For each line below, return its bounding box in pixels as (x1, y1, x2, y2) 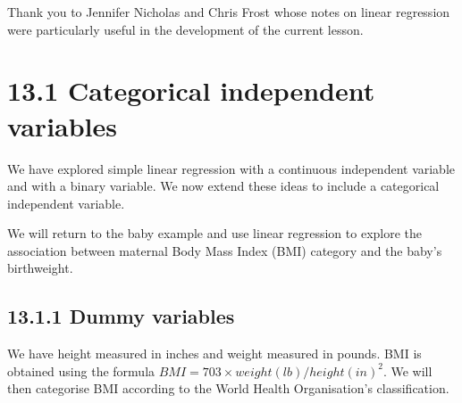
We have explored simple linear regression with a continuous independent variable (7, 159, 456, 177)
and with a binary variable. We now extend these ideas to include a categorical (7, 177, 440, 195)
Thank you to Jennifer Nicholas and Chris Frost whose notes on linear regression (7, 3, 450, 21)
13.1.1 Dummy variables (7, 302, 235, 330)
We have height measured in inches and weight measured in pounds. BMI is (7, 344, 422, 363)
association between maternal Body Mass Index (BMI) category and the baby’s (7, 241, 442, 259)
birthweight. (7, 259, 73, 277)
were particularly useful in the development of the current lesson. (7, 20, 364, 38)
